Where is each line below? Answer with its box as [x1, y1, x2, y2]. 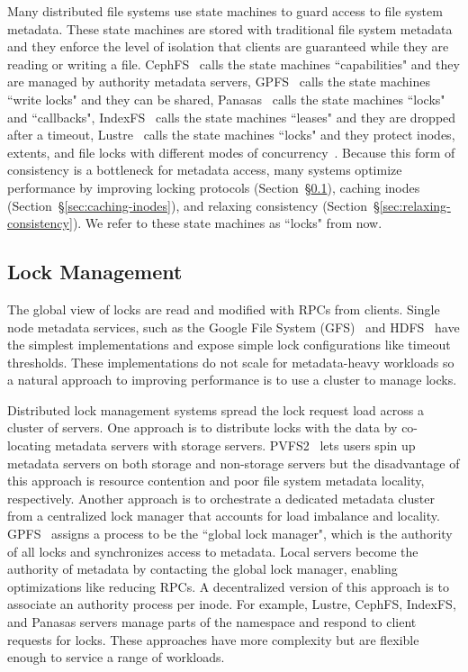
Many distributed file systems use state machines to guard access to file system [7, 2, 443, 20]
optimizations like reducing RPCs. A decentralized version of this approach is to [7, 577, 449, 595]
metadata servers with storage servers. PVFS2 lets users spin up [55, 436, 416, 455]
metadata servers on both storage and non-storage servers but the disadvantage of [7, 453, 460, 472]
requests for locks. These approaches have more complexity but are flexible [7, 630, 419, 649]
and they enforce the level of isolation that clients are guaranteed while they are [7, 37, 449, 56]
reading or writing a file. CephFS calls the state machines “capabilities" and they [7, 54, 460, 73]
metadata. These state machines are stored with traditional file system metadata [7, 19, 453, 38]
